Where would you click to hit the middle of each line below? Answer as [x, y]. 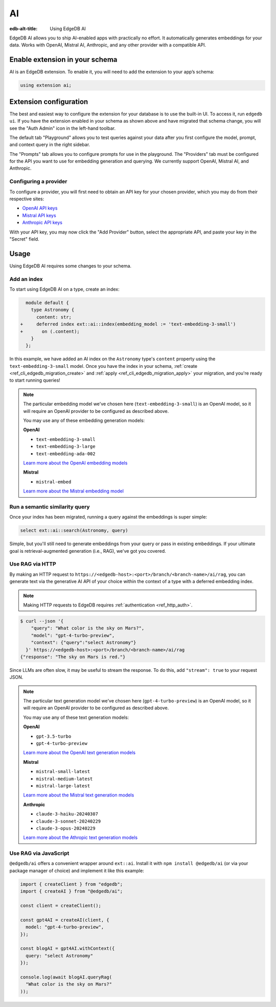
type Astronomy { [53, 310]
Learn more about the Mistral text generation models [79, 795]
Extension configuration [49, 101]
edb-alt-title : [24, 29]
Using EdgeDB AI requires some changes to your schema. [71, 266]
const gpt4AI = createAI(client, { [65, 920]
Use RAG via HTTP [33, 564]
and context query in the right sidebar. [50, 145]
